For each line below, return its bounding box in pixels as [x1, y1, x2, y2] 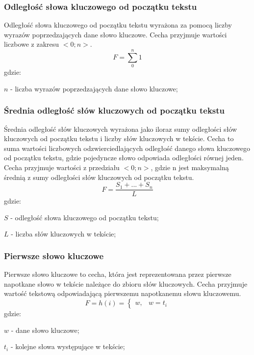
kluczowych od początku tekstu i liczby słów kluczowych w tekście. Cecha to [4, 133, 234, 144]
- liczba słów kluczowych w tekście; [11, 229, 116, 239]
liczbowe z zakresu [4, 39, 59, 49]
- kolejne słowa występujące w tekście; [10, 341, 125, 352]
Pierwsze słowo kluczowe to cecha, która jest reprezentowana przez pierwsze [4, 269, 231, 279]
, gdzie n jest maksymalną [151, 162, 229, 172]
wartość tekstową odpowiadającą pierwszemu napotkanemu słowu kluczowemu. [4, 288, 241, 298]
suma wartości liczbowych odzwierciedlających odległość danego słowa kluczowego [4, 143, 251, 153]
